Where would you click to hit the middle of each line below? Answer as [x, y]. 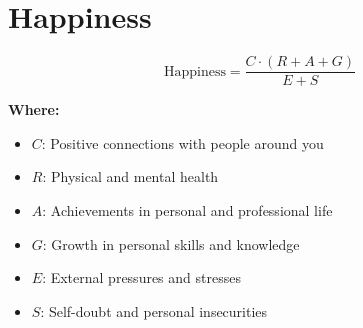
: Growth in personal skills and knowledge [171, 243]
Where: [34, 109]
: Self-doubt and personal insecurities [154, 310]
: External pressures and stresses [141, 277]
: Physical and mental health [130, 176]
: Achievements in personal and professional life [187, 209]
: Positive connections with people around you [182, 142]
